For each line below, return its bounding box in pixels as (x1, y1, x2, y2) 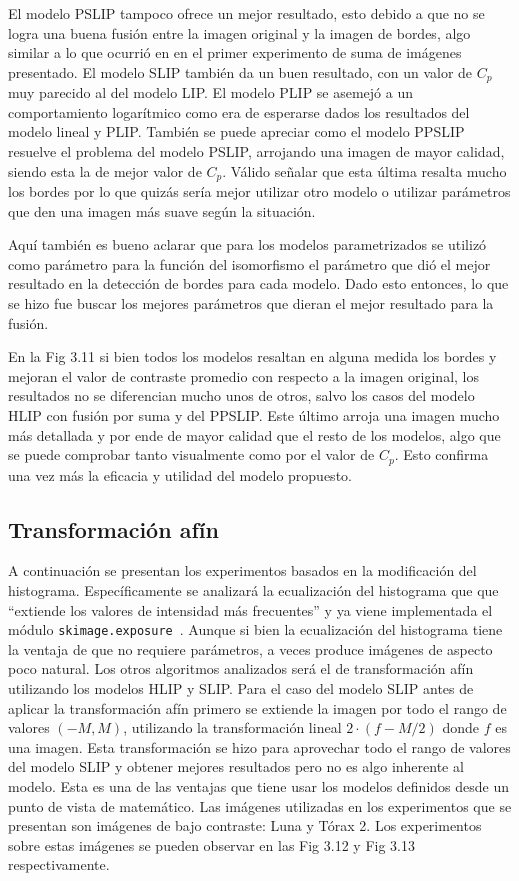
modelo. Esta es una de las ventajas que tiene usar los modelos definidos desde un (8, 776, 510, 797)
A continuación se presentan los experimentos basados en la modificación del (8, 560, 477, 581)
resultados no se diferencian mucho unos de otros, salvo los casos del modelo (8, 385, 475, 406)
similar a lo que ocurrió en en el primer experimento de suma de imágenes (8, 42, 462, 63)
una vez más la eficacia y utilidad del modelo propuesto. (8, 464, 352, 485)
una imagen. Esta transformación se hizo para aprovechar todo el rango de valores (8, 736, 511, 757)
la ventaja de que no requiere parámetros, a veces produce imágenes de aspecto (8, 638, 493, 659)
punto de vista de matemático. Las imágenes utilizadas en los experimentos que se (8, 795, 512, 816)
